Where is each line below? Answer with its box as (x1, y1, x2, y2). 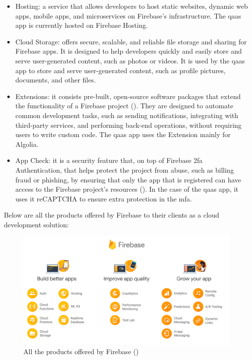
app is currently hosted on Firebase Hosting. (15, 20, 148, 30)
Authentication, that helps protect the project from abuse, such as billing (15, 164, 234, 175)
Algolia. (15, 139, 38, 149)
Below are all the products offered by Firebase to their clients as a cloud (4, 210, 219, 220)
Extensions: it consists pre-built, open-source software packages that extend (15, 91, 241, 101)
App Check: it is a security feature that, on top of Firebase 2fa (15, 155, 203, 165)
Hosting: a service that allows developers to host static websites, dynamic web (15, 1, 248, 11)
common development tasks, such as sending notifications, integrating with (15, 110, 238, 120)
